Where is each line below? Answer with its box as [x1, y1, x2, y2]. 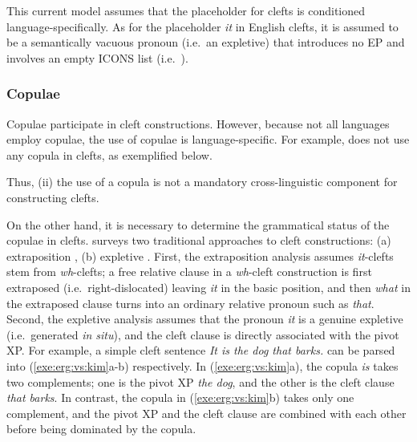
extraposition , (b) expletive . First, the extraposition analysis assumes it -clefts [6, 247, 394, 264]
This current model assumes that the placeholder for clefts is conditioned [6, 2, 366, 18]
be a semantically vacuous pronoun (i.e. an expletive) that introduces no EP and [6, 34, 405, 51]
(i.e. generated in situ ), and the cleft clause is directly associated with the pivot [6, 326, 399, 343]
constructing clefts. [6, 189, 99, 205]
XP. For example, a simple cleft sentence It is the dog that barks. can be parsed [6, 342, 395, 359]
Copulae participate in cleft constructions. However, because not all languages [6, 115, 390, 132]
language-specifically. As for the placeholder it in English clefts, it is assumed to [6, 18, 399, 34]
